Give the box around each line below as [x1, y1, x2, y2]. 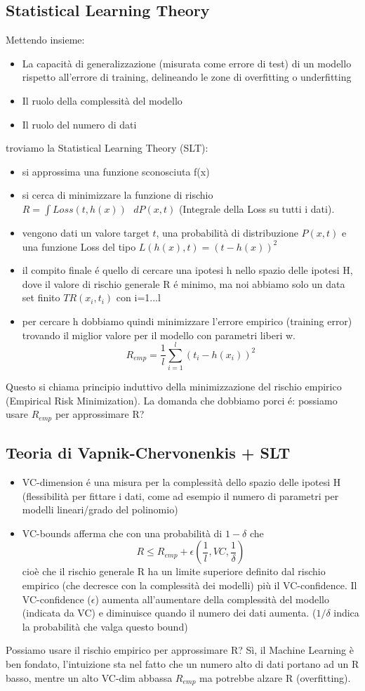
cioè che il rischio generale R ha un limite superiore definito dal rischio [22, 564, 326, 579]
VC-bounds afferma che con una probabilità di [22, 525, 223, 540]
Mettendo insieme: [6, 32, 85, 47]
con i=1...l [116, 290, 161, 305]
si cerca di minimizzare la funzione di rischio [22, 187, 213, 202]
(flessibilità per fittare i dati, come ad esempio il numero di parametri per [22, 488, 339, 503]
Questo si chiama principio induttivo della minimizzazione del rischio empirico [6, 379, 342, 394]
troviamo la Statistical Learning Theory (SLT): [6, 140, 208, 155]
